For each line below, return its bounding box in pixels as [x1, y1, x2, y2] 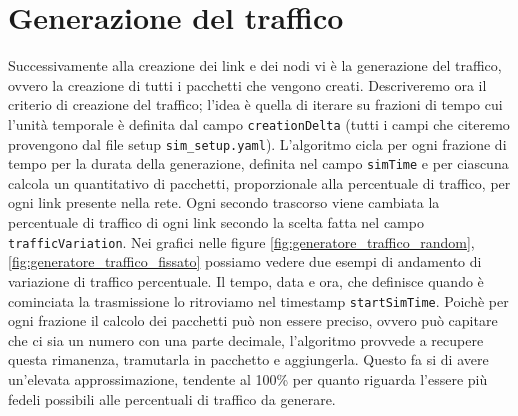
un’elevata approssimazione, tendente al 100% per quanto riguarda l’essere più [8, 368, 488, 389]
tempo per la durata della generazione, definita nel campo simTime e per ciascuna [8, 153, 509, 174]
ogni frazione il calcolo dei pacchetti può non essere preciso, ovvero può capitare [8, 310, 498, 331]
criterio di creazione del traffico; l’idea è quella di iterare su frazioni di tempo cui [8, 94, 503, 115]
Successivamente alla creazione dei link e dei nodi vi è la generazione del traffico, [8, 55, 502, 76]
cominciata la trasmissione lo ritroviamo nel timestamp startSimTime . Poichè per [8, 290, 509, 311]
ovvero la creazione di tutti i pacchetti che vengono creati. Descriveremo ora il [8, 74, 487, 95]
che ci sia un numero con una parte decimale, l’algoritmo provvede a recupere [8, 329, 484, 350]
